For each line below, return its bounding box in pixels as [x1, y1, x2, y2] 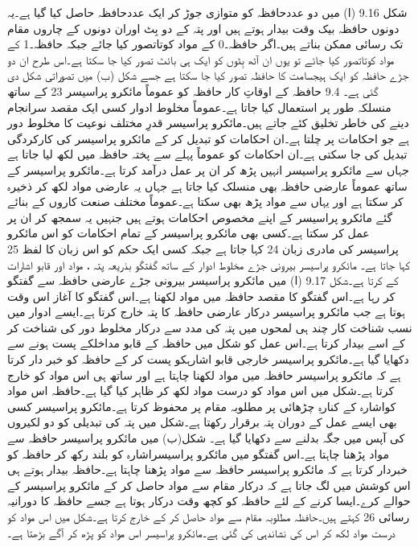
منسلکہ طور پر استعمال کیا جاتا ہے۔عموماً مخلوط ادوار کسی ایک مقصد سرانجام [7, 98, 391, 115]
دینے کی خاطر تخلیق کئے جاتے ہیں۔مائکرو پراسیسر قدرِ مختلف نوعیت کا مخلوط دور [7, 114, 409, 131]
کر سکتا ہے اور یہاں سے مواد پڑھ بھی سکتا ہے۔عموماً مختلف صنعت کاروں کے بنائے [7, 193, 404, 210]
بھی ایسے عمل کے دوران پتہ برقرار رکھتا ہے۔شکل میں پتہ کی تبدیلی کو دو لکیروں [7, 413, 397, 430]
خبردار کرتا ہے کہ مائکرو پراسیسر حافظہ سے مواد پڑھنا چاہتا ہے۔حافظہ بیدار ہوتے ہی [7, 461, 408, 478]
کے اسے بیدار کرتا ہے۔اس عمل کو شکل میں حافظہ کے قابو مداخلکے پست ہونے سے [7, 335, 405, 352]
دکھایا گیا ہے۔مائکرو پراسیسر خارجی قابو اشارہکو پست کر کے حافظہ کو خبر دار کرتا [7, 351, 409, 368]
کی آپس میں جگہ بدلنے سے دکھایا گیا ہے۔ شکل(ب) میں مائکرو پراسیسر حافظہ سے [7, 430, 405, 446]
